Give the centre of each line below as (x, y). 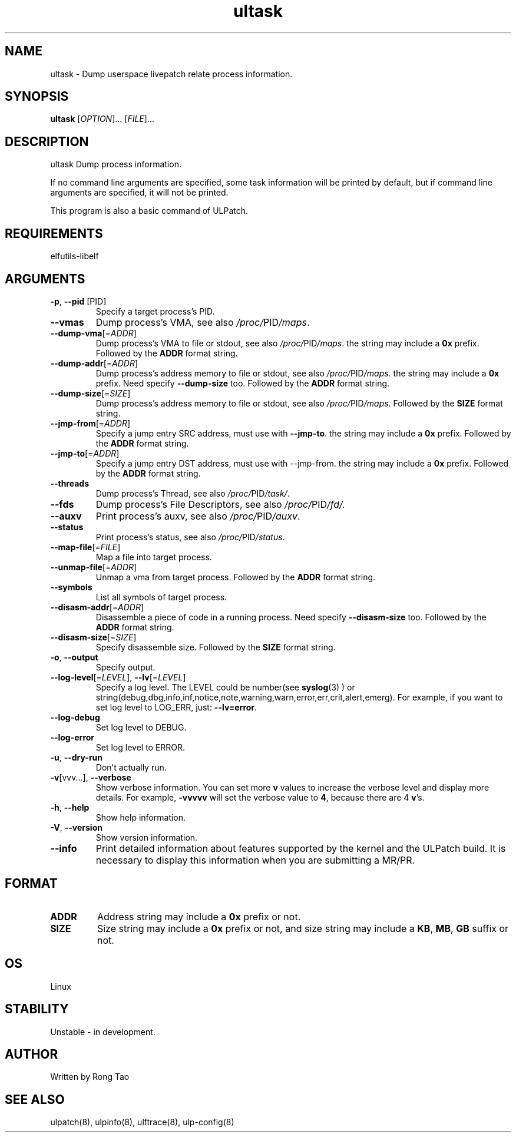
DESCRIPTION (47, 141)
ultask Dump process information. (116, 164)
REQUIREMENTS (54, 233)
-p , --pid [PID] (78, 301)
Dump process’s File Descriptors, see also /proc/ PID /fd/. (220, 504)
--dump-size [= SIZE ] (90, 393)
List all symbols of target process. (161, 597)
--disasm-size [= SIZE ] (93, 637)
